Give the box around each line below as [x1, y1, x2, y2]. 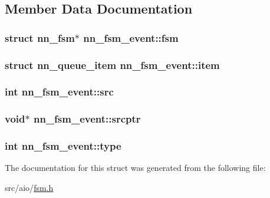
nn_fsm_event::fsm [83, 30, 179, 45]
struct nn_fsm [5, 30, 75, 45]
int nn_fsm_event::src [5, 84, 114, 99]
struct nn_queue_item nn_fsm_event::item [5, 57, 220, 72]
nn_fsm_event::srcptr [33, 111, 141, 126]
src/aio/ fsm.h [5, 181, 54, 193]
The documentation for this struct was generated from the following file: [5, 161, 266, 174]
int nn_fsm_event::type [5, 138, 121, 153]
